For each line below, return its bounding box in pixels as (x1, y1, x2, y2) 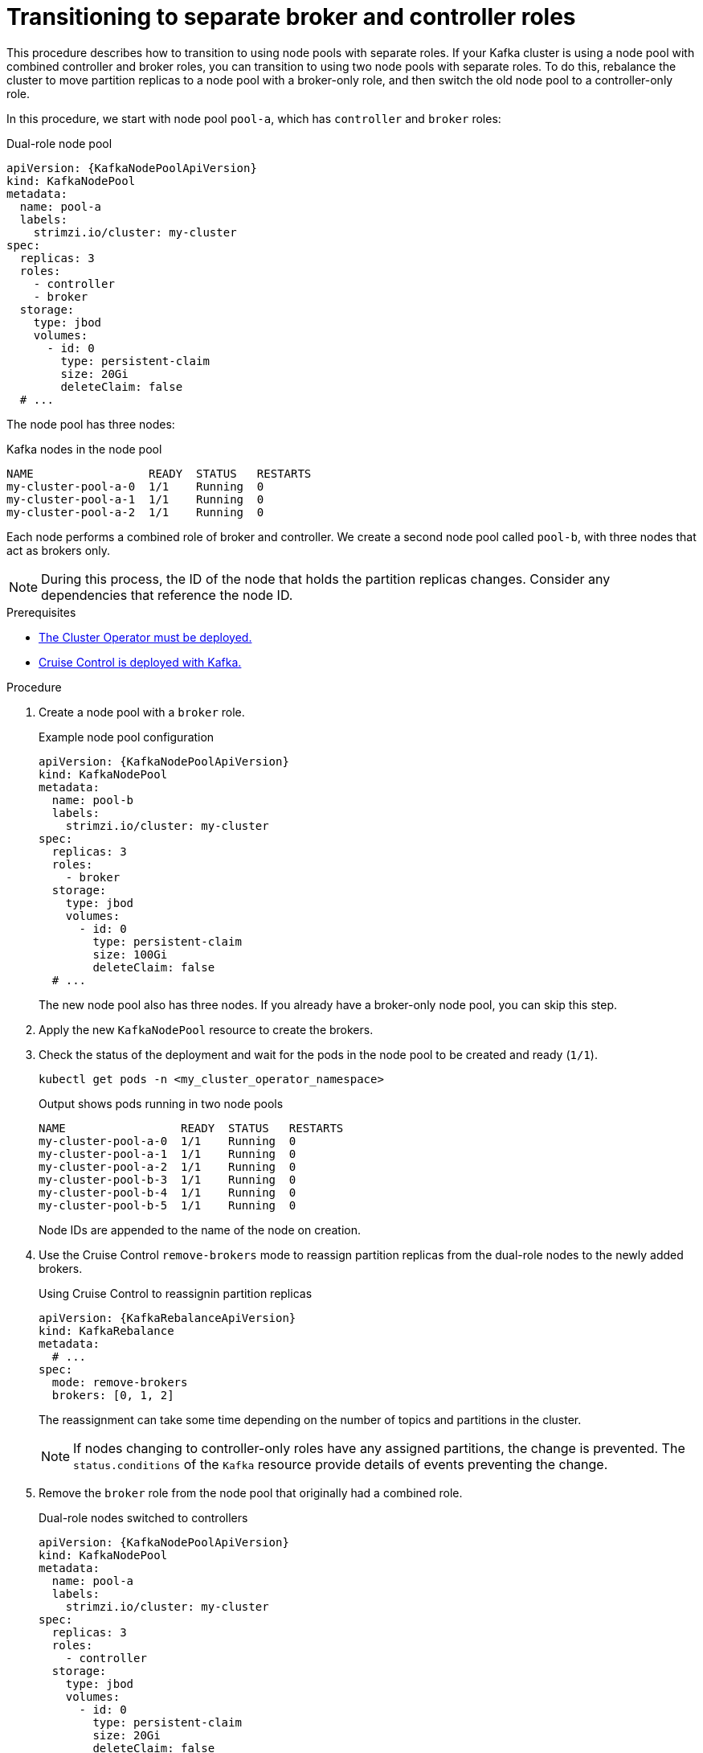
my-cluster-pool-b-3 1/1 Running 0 (39, 1172, 296, 1186)
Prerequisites (6, 605, 76, 619)
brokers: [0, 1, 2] (51, 1388, 174, 1402)
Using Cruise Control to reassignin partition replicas (39, 1286, 313, 1300)
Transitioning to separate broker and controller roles (6, 3, 576, 31)
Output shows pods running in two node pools (39, 1096, 284, 1111)
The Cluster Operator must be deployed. (39, 630, 252, 644)
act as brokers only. (6, 543, 111, 557)
